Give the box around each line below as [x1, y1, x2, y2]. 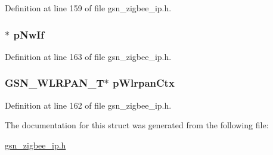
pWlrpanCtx [113, 75, 175, 90]
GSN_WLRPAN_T [5, 75, 104, 90]
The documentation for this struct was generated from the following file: [5, 119, 269, 131]
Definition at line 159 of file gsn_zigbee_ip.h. [5, 2, 172, 14]
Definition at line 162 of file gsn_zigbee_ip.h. [5, 99, 172, 111]
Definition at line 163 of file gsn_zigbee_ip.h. [5, 50, 172, 62]
